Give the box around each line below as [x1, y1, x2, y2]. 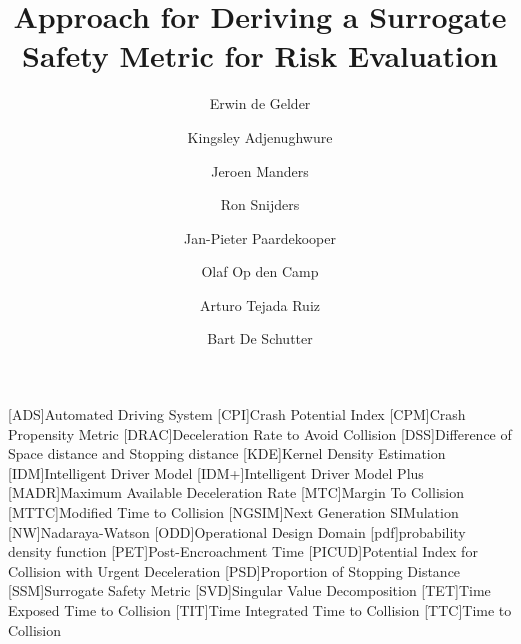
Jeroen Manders [211, 160, 309, 181]
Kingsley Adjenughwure [187, 126, 333, 147]
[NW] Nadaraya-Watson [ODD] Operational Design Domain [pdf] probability [8, 521, 466, 542]
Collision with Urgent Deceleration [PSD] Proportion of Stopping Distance [8, 560, 461, 581]
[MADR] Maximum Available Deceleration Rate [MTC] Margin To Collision [8, 482, 464, 503]
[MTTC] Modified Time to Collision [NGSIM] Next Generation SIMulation [8, 502, 459, 523]
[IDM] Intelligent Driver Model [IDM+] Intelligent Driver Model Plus [8, 462, 424, 483]
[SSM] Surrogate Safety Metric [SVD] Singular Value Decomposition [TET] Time [8, 580, 491, 601]
